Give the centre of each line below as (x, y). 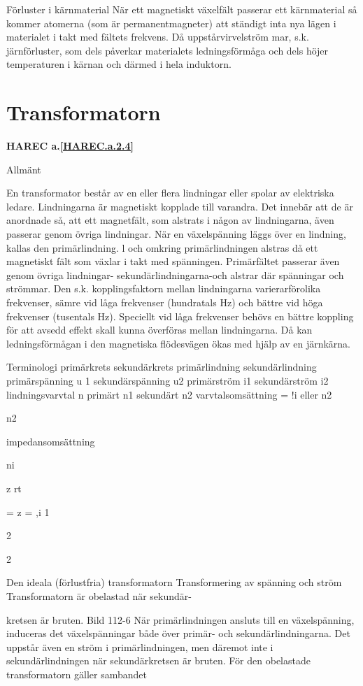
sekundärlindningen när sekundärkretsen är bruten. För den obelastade (158, 660)
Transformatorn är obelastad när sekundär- (99, 595)
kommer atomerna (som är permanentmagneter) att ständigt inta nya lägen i (171, 23)
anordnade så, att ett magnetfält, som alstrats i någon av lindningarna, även (170, 220)
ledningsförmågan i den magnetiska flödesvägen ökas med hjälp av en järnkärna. (179, 343)
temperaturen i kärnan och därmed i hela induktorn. (119, 64)
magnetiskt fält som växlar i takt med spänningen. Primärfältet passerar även (173, 261)
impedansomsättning (51, 441)
